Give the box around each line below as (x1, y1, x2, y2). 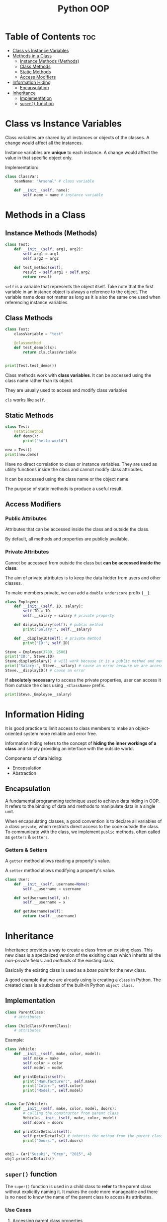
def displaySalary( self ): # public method (14, 622, 103, 627)
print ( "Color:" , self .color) (23, 1083, 83, 1088)
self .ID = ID (23, 609, 50, 614)
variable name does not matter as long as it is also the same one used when (5, 294, 161, 300)
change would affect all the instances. (5, 140, 83, 146)
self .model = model (23, 1065, 64, 1070)
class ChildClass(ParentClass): (5, 1023, 72, 1029)
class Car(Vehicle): (5, 1101, 48, 1107)
